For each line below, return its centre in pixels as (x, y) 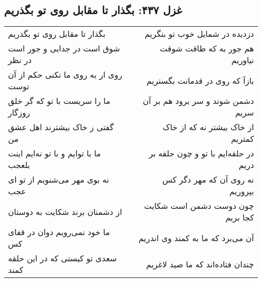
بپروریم (242, 191)
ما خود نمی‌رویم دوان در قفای (59, 232)
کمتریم (242, 139)
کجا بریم (240, 217)
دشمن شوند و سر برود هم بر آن (198, 101)
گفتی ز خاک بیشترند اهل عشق (61, 127)
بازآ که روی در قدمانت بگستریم (200, 80)
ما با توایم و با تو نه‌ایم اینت (55, 153)
